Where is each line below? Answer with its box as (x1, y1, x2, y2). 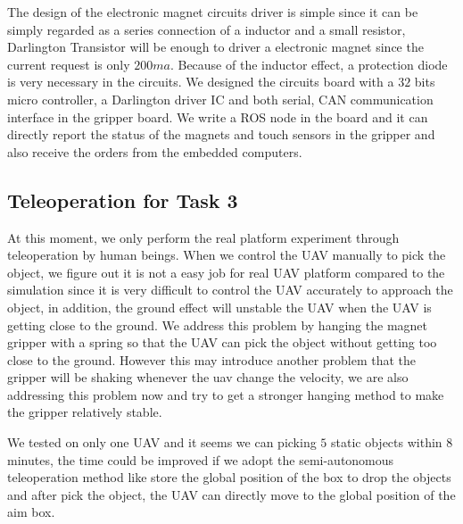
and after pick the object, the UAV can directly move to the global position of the (7, 485, 456, 503)
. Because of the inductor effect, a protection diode (169, 54, 448, 73)
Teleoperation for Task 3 (7, 186, 238, 213)
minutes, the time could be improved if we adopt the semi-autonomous (7, 450, 394, 469)
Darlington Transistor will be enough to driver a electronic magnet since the (7, 37, 424, 56)
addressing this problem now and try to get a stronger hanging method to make (7, 385, 444, 403)
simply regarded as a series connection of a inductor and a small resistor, (7, 20, 406, 38)
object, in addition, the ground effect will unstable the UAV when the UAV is (7, 297, 432, 316)
